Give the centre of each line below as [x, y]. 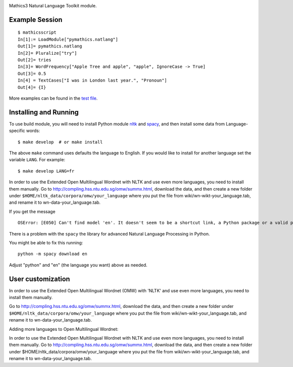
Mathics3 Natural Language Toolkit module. [53, 6]
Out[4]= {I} [32, 87]
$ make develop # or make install [60, 142]
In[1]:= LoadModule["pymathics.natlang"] [68, 39]
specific [17, 131]
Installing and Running [44, 112]
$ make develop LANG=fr [46, 171]
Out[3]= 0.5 [32, 74]
